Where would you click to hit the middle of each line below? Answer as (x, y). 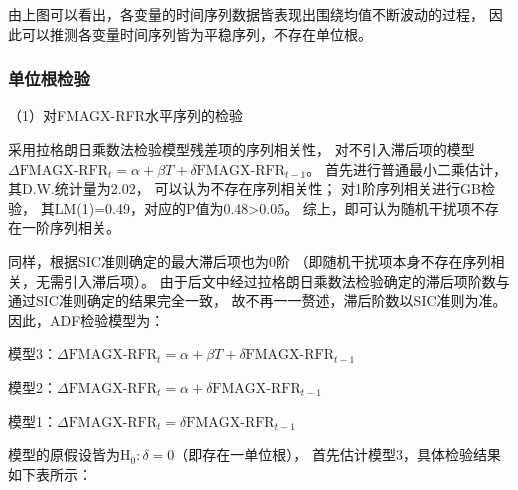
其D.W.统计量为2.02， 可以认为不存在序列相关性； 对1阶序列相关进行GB (244, 188)
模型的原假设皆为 (64, 454)
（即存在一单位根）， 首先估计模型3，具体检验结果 (337, 454)
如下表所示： (50, 473)
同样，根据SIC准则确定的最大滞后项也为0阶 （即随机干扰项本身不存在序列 (249, 260)
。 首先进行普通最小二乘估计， (406, 168)
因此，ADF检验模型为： (86, 319)
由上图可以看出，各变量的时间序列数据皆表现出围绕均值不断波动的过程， (246, 14)
